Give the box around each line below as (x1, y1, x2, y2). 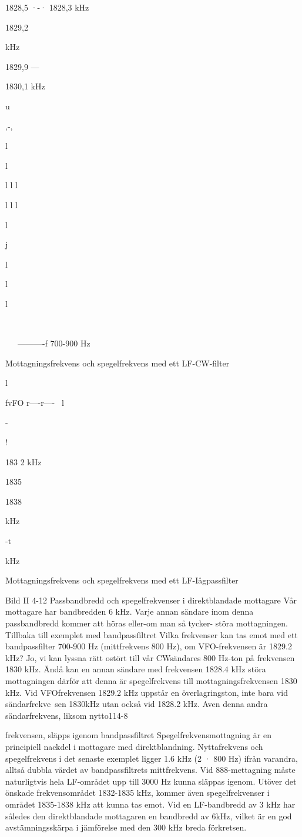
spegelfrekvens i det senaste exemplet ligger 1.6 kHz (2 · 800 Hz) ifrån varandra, (5, 752, 298, 764)
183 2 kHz (5, 455, 42, 468)
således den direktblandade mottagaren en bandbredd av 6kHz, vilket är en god (5, 809, 292, 822)
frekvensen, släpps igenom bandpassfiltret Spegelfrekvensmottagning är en (5, 729, 271, 741)
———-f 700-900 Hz (17, 337, 90, 349)
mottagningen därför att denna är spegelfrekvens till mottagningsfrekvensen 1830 (5, 674, 297, 686)
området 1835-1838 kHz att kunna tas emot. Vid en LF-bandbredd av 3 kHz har (5, 798, 296, 810)
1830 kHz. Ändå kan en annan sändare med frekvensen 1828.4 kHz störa (5, 663, 266, 675)
